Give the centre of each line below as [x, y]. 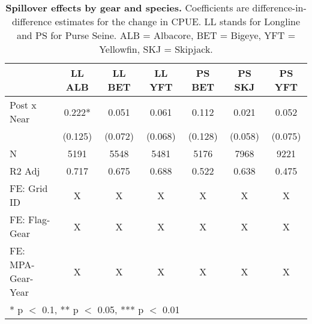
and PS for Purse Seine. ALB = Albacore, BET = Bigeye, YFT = [156, 35]
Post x [23, 105]
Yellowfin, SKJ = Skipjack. [156, 49]
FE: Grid [29, 188]
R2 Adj [25, 171]
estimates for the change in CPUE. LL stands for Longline [178, 21]
